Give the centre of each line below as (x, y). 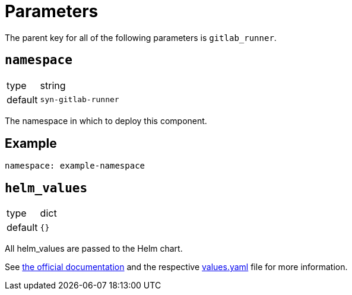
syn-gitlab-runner (80, 100)
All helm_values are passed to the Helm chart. (94, 249)
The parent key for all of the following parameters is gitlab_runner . (141, 37)
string (53, 85)
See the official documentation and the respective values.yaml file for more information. (176, 267)
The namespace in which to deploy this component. (106, 120)
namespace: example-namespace (75, 166)
